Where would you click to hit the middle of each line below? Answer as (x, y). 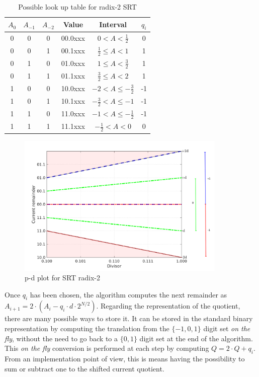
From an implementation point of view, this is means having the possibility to (125, 359)
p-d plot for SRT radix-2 (63, 278)
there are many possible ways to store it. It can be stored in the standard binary (129, 318)
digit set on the (227, 328)
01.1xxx (73, 75)
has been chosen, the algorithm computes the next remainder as (128, 294)
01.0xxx (73, 63)
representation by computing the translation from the (87, 328)
